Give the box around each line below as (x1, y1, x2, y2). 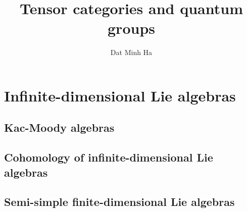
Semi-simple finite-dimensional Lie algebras (4, 194, 235, 209)
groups (108, 18, 155, 38)
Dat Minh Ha (110, 47, 153, 58)
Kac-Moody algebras (4, 120, 115, 135)
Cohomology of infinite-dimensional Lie (4, 149, 213, 165)
